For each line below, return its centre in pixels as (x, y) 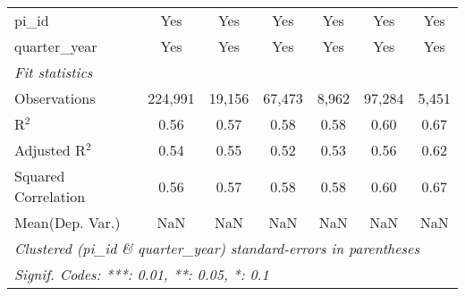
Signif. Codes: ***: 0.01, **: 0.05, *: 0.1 (142, 274)
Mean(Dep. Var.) (68, 222)
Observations (55, 98)
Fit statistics (54, 72)
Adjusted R (50, 150)
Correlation (50, 196)
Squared (40, 176)
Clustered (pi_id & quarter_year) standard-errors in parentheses (217, 248)
